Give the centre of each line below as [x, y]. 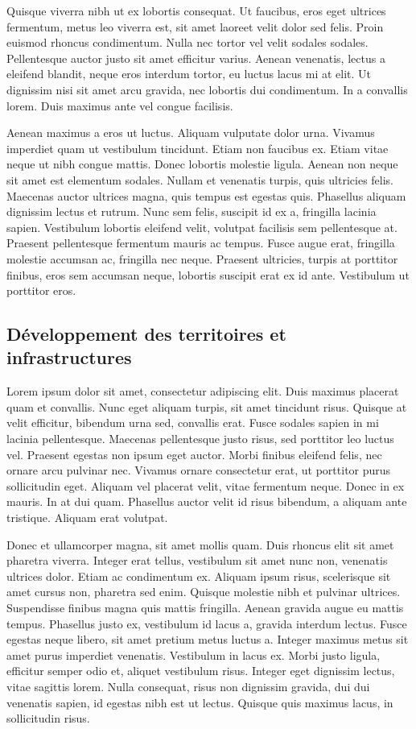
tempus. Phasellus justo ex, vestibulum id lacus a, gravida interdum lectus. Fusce [207, 623]
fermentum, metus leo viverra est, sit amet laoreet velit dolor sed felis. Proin [195, 26]
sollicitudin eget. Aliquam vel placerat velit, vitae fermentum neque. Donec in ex [206, 485]
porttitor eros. [41, 290]
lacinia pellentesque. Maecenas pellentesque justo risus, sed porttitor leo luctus [200, 439]
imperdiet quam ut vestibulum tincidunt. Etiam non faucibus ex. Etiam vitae [198, 148]
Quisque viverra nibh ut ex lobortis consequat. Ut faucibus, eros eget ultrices [196, 10]
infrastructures [69, 357]
